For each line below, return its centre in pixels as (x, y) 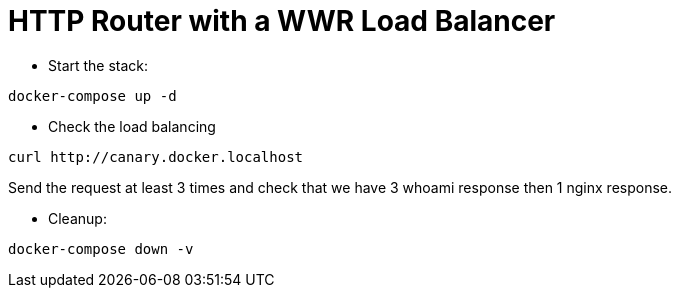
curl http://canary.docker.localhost (156, 156)
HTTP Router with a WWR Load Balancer (282, 21)
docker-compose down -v (101, 248)
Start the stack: (98, 65)
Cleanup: (77, 218)
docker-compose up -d (92, 95)
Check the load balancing (132, 126)
